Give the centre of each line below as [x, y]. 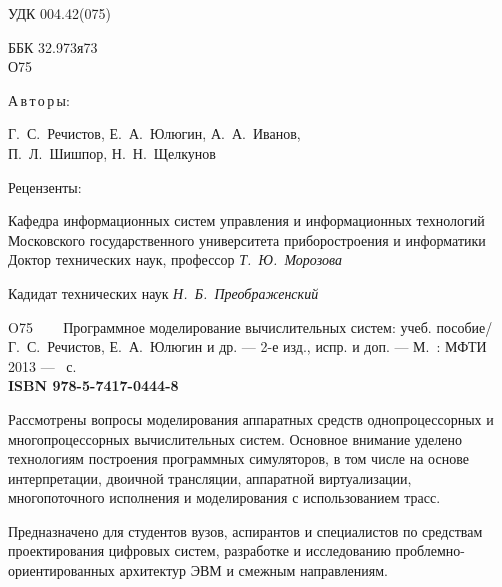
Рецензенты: [45, 186]
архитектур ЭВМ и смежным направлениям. [254, 570]
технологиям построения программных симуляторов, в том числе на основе [238, 458]
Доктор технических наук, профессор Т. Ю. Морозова [175, 259]
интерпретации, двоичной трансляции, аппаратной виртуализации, [210, 477]
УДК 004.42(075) [59, 13]
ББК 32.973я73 [53, 46]
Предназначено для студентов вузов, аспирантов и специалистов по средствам [245, 530]
